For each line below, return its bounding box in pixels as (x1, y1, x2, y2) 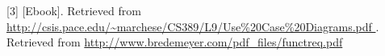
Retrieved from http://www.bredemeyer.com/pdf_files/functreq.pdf (6, 34, 343, 50)
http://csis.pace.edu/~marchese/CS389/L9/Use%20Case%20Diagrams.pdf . (6, 18, 379, 34)
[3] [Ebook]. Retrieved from (6, 2, 141, 18)
